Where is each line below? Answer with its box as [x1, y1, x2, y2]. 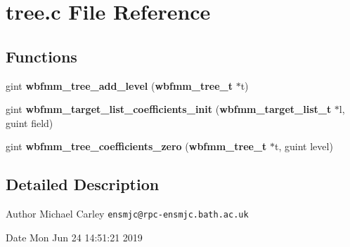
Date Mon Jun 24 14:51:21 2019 [6, 229, 143, 244]
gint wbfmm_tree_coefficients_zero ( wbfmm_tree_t [6, 139, 267, 154]
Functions [6, 45, 77, 67]
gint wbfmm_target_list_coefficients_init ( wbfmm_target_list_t [6, 102, 332, 116]
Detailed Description [6, 173, 160, 195]
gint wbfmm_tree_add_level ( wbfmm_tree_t [6, 78, 233, 93]
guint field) [6, 115, 53, 130]
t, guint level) [275, 139, 333, 154]
